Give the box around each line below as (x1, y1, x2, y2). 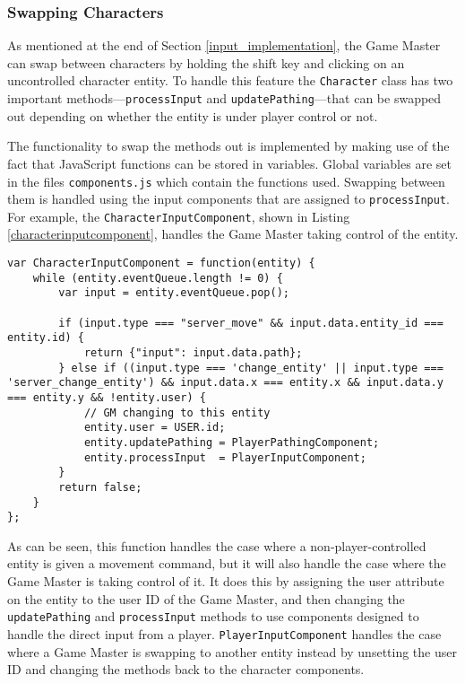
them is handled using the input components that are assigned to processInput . (7, 189, 450, 208)
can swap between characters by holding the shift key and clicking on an (7, 53, 405, 72)
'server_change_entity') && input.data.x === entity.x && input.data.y (7, 376, 443, 390)
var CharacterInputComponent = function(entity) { (7, 257, 315, 270)
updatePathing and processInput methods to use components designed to (7, 607, 419, 626)
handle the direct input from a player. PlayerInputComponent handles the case (7, 624, 442, 643)
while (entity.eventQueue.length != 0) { (32, 271, 283, 285)
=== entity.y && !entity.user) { (7, 390, 206, 404)
